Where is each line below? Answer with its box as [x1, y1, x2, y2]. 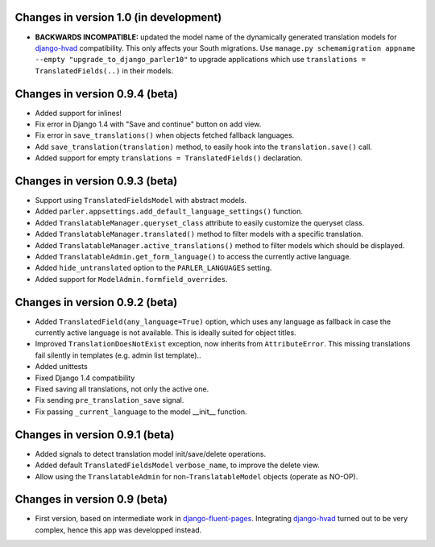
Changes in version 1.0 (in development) [14, 10, 222, 24]
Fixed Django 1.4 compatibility [35, 373, 135, 383]
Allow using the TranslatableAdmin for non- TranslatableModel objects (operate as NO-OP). [35, 471, 358, 481]
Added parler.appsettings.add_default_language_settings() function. [35, 206, 304, 217]
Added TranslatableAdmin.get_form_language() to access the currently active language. [35, 252, 352, 262]
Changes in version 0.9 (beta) [14, 492, 168, 507]
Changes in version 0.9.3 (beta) [14, 174, 178, 188]
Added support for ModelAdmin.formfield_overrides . [35, 274, 228, 284]
